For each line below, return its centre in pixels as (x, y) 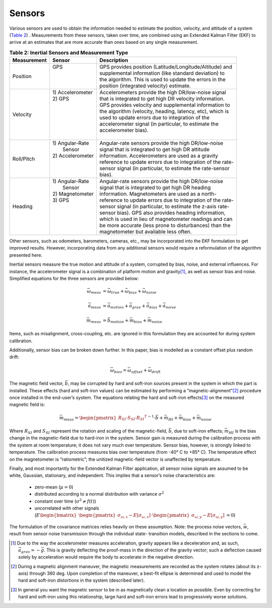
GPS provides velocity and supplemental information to (165, 105)
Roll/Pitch (24, 159)
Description (114, 60)
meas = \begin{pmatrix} (90, 418)
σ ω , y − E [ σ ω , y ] (208, 516)
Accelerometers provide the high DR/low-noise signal (163, 92)
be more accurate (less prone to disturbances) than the (165, 225)
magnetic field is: (27, 405)
